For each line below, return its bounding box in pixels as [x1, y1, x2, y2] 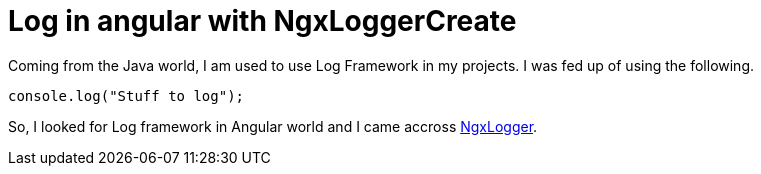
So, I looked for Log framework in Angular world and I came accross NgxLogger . [8, 117, 538, 135]
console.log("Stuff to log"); [8, 87, 245, 104]
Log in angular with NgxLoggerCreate [8, 4, 517, 38]
